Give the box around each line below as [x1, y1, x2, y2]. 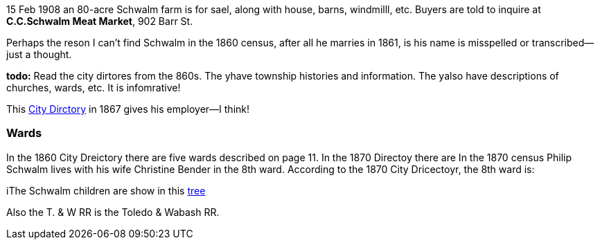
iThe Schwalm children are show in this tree [6, 184, 206, 197]
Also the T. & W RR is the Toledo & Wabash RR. [6, 206, 220, 218]
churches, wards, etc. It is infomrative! [6, 82, 181, 93]
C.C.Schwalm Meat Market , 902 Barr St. [6, 15, 193, 27]
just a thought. [6, 48, 72, 60]
